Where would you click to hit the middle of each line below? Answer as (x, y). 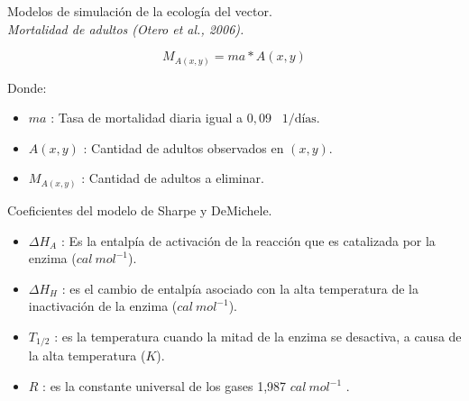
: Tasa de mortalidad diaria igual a (147, 118)
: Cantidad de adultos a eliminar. (173, 178)
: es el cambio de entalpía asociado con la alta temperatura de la (240, 288)
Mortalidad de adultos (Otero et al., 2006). (126, 28)
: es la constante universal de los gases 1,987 (165, 386)
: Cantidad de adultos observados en (184, 147)
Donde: (27, 87)
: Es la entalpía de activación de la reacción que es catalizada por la (248, 240)
